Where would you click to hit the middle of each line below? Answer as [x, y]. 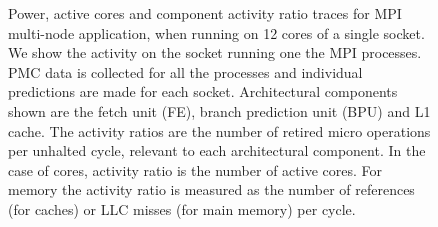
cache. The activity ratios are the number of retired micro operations [219, 130]
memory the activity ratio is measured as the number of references [211, 189]
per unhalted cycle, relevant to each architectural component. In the [217, 150]
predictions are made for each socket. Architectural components [203, 91]
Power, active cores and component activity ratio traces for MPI [205, 13]
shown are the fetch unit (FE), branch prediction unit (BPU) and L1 [219, 110]
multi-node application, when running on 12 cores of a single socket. [216, 32]
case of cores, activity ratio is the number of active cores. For [195, 169]
